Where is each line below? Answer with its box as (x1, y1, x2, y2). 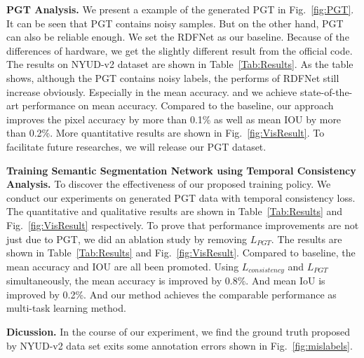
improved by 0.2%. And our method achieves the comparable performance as (6, 287, 337, 301)
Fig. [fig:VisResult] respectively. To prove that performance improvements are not (6, 217, 359, 232)
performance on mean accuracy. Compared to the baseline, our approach (22, 98, 334, 113)
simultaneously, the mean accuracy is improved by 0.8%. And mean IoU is (6, 273, 325, 288)
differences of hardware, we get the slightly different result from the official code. (6, 43, 353, 57)
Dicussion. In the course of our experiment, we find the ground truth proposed (6, 324, 351, 338)
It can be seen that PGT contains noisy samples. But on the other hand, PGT (6, 15, 344, 30)
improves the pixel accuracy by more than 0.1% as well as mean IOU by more (6, 111, 342, 126)
